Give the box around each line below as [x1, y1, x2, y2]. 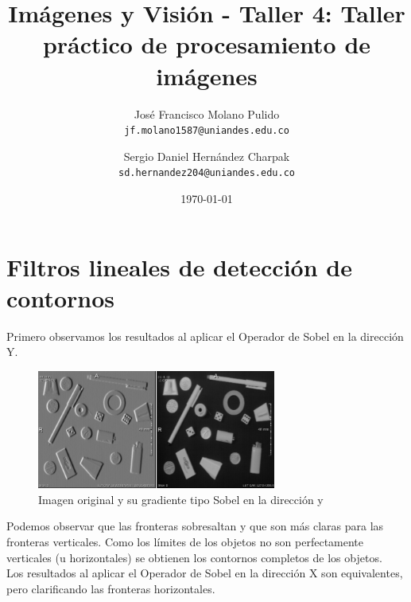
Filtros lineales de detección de [6, 250, 352, 283]
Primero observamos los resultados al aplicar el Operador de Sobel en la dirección [6, 327, 404, 344]
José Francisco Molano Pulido [134, 105, 280, 122]
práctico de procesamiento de [42, 28, 371, 61]
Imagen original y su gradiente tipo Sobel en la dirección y [38, 491, 324, 507]
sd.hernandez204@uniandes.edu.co [118, 167, 295, 179]
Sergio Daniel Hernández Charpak [123, 147, 290, 164]
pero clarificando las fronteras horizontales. [6, 580, 215, 596]
